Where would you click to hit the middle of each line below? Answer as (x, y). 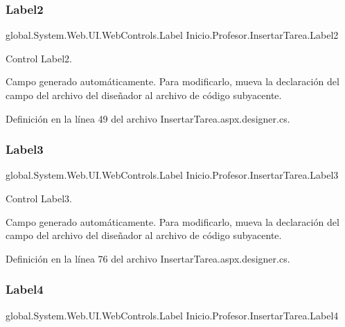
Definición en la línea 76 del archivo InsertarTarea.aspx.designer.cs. (148, 258)
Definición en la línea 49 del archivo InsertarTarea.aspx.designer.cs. (148, 118)
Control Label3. (39, 198)
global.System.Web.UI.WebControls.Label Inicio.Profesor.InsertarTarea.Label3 (172, 175)
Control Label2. (39, 58)
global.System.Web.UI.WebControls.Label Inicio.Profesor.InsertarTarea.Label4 (172, 315)
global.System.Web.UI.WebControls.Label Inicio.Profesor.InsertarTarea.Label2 (172, 35)
